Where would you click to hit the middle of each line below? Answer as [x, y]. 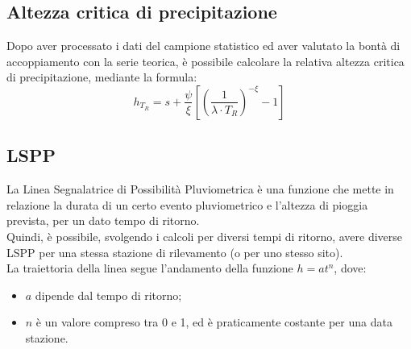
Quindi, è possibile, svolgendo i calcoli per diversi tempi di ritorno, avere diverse [205, 236]
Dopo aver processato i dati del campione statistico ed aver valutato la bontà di [203, 46]
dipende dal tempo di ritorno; [108, 295]
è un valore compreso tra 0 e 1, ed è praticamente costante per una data [214, 322]
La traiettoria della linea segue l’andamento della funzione [150, 268]
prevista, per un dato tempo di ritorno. [103, 220]
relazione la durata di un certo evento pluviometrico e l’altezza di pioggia [187, 204]
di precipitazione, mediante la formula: [102, 77]
